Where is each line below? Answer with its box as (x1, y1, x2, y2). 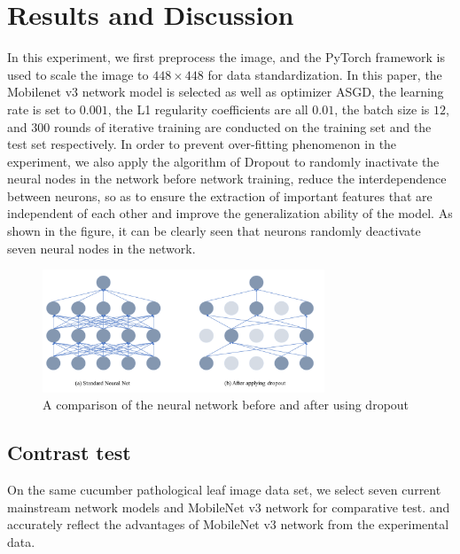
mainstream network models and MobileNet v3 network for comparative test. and (7, 497, 450, 516)
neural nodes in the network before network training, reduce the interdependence (7, 169, 447, 188)
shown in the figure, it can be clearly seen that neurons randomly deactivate (7, 222, 421, 240)
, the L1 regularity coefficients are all (107, 99, 308, 118)
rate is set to (7, 99, 76, 118)
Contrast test (7, 439, 131, 466)
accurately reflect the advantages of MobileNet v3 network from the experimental (7, 515, 449, 534)
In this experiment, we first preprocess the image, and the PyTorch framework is (7, 48, 445, 66)
